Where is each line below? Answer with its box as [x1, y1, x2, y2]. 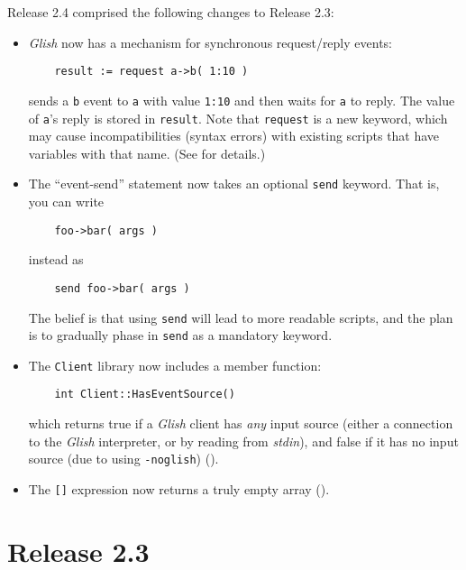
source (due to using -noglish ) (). [28, 449, 219, 468]
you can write [28, 192, 105, 210]
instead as [28, 250, 84, 269]
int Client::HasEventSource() [54, 388, 235, 401]
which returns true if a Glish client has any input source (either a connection [28, 414, 453, 433]
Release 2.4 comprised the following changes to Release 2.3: [7, 3, 334, 21]
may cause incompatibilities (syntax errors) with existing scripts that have [28, 126, 440, 145]
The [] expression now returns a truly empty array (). [28, 479, 330, 498]
